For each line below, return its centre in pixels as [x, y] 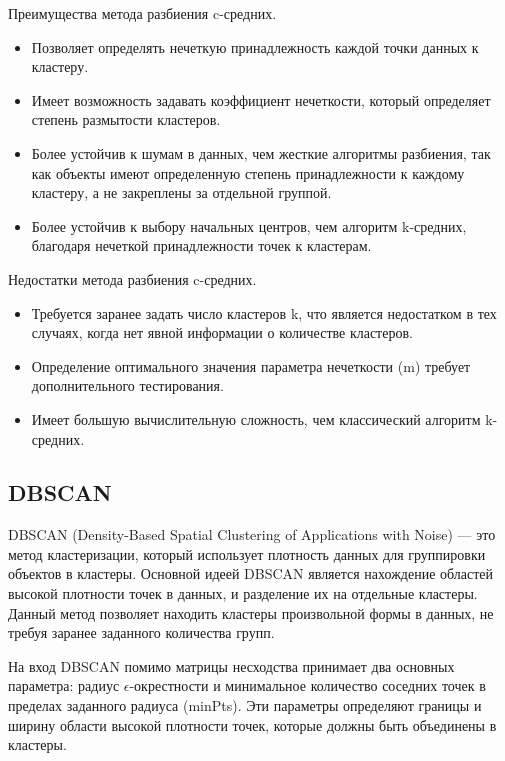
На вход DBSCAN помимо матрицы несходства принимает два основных [231, 665]
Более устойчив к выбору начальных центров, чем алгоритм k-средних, [249, 225]
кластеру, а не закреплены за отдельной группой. [181, 192]
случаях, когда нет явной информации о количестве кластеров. [222, 332]
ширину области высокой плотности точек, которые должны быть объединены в [252, 724]
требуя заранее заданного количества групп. [141, 632]
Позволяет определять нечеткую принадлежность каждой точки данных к [255, 46]
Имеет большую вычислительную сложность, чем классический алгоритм [256, 418]
